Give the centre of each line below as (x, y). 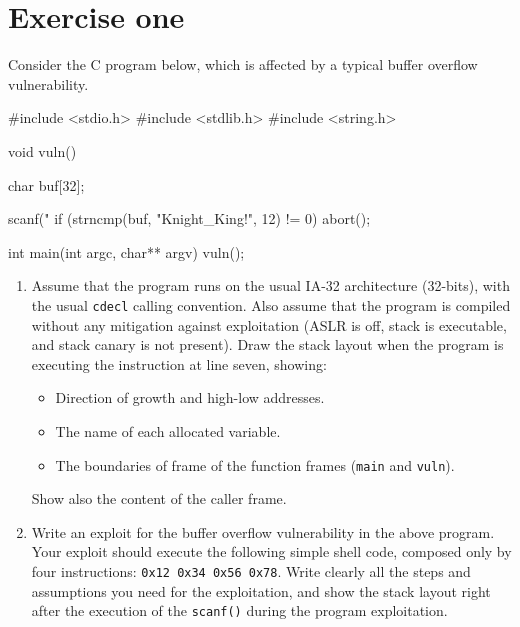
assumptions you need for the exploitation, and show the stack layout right (261, 590)
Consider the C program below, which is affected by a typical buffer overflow (243, 64)
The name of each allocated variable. (168, 430)
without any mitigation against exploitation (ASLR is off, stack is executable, (269, 324)
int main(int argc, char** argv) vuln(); (126, 251)
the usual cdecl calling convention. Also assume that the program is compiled (271, 304)
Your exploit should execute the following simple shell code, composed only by (271, 551)
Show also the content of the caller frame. (159, 498)
